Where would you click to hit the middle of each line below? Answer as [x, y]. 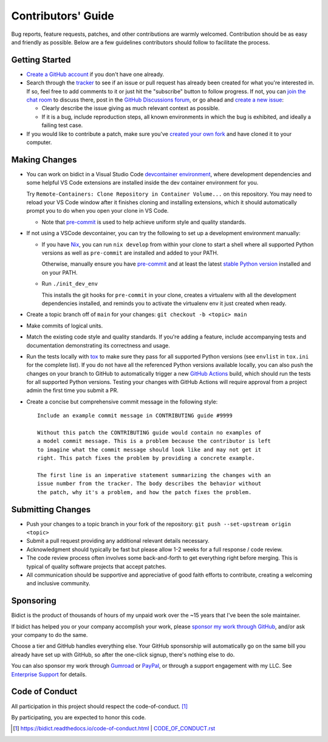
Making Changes [44, 160]
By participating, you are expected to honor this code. [79, 717]
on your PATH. [60, 272]
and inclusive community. [58, 583]
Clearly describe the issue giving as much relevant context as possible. [131, 108]
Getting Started [41, 60]
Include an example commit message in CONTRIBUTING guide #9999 [135, 416]
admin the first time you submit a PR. [72, 390]
